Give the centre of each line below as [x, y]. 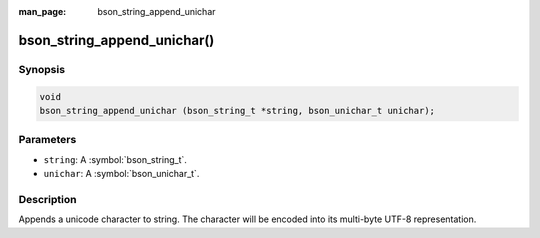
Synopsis [41, 69]
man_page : [42, 11]
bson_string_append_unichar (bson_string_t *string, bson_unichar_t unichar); [237, 110]
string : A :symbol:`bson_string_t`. [115, 159]
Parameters [47, 140]
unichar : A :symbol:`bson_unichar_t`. [121, 174]
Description [47, 199]
